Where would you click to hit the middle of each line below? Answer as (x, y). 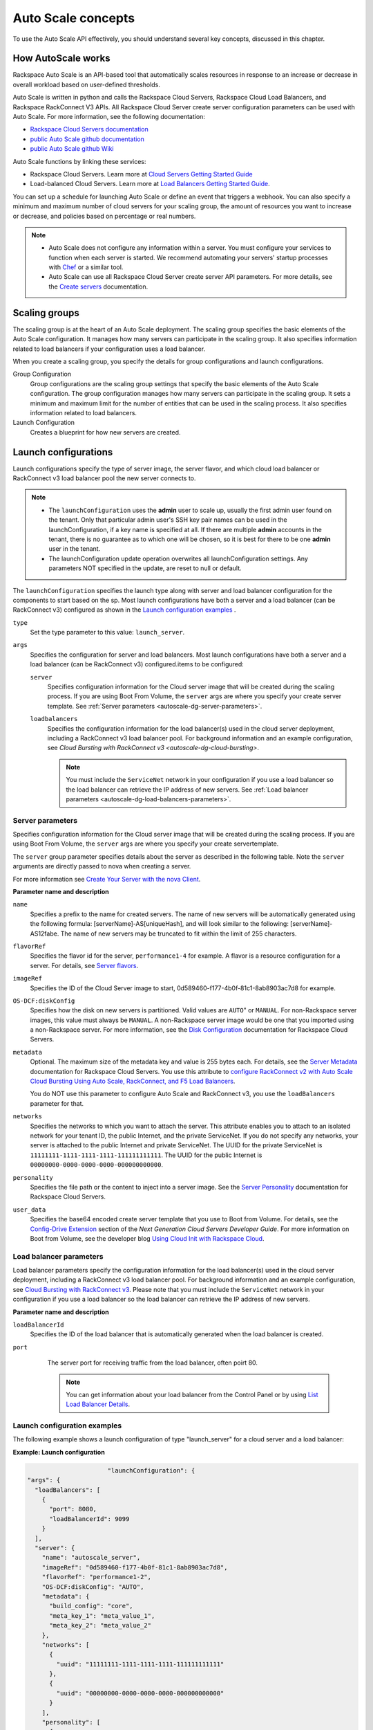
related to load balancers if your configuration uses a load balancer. (109, 349)
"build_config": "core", (92, 1606)
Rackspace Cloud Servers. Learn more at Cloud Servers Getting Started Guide (141, 174)
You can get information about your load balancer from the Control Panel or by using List (192, 1394)
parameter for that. (57, 1103)
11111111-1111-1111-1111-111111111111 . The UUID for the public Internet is (146, 1155)
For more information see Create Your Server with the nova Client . (107, 879)
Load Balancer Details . (98, 1404)
